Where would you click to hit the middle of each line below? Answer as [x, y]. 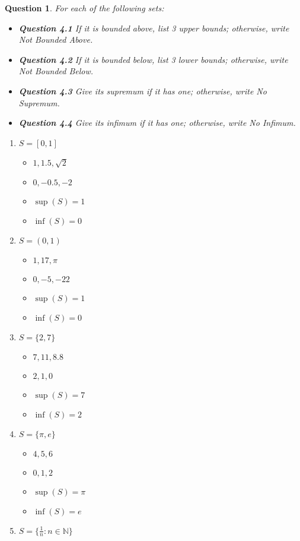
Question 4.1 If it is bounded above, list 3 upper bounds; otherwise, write [154, 28]
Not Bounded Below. [56, 71]
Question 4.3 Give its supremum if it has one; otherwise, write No [143, 91]
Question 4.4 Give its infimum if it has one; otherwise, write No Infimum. [157, 123]
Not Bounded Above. [56, 39]
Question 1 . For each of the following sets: [84, 8]
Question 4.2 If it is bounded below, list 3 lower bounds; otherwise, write [153, 59]
